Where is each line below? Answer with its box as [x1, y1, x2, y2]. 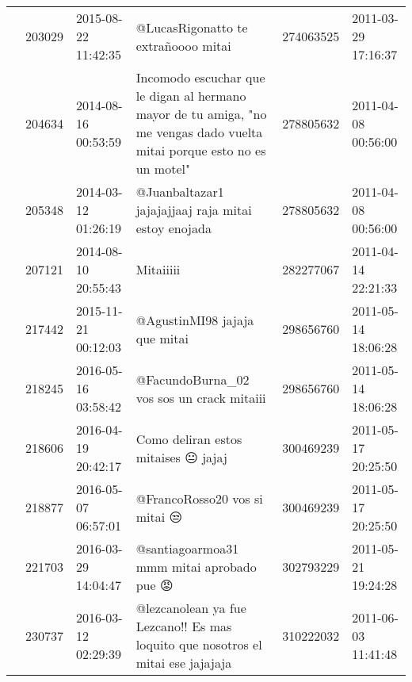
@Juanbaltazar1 [135, 182, 224, 201]
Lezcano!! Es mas [135, 617, 232, 635]
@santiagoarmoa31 [135, 539, 239, 557]
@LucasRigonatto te [135, 17, 248, 36]
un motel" [135, 159, 190, 178]
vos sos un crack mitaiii [135, 388, 266, 407]
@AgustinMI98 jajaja [135, 310, 254, 329]
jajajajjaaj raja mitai [135, 201, 252, 219]
